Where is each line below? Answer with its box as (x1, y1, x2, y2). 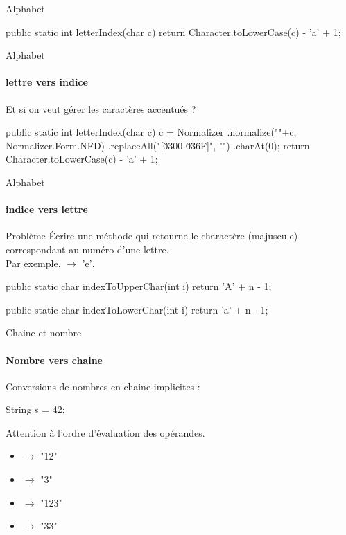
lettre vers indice (6, 75, 88, 89)
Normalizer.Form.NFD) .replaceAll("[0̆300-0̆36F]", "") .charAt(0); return (6, 138, 310, 152)
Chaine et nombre (6, 325, 82, 340)
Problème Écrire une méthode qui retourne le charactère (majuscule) (6, 228, 298, 243)
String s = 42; (6, 402, 65, 417)
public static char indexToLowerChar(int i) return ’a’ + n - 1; (6, 302, 268, 316)
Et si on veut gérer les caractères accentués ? (6, 101, 196, 116)
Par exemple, (6, 255, 61, 270)
